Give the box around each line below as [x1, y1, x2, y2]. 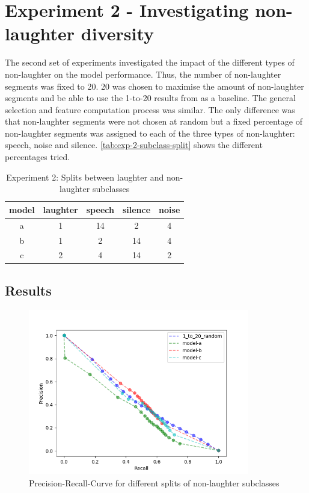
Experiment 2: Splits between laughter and [6, 170, 164, 183]
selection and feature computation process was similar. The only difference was [5, 103, 295, 116]
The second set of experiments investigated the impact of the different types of [5, 56, 295, 69]
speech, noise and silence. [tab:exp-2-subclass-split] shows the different [5, 138, 263, 151]
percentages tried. [5, 150, 70, 163]
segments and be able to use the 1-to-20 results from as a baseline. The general [5, 91, 296, 104]
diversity [81, 21, 154, 46]
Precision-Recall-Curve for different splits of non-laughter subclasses [29, 476, 280, 489]
